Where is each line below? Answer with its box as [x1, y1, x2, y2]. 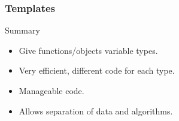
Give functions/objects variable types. [19, 44, 158, 56]
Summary [5, 24, 40, 37]
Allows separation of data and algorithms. [19, 104, 173, 117]
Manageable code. [19, 84, 84, 96]
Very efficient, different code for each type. [19, 64, 175, 77]
